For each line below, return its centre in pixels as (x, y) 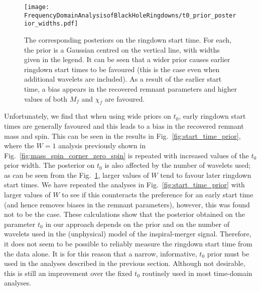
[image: (37, 7)
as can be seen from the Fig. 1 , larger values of (77, 175)
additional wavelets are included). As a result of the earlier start (123, 79)
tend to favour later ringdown (206, 175)
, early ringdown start (212, 116)
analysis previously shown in (102, 145)
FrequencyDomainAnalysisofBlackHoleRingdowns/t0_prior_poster (130, 15)
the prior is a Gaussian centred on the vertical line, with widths (122, 49)
